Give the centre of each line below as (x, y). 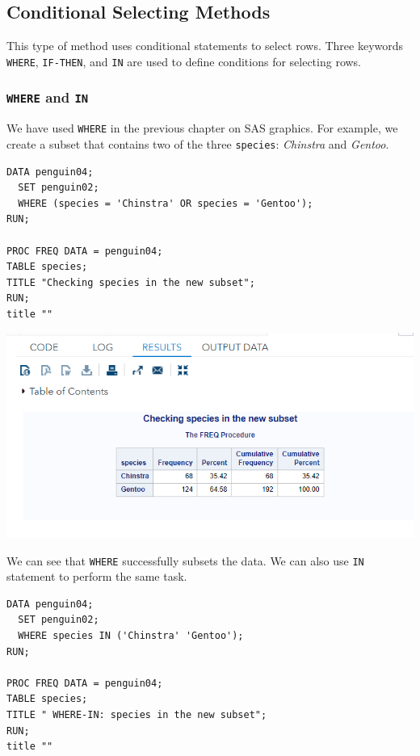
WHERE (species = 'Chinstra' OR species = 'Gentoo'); (166, 203)
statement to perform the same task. (97, 576)
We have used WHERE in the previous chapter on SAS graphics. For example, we (202, 128)
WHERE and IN (48, 97)
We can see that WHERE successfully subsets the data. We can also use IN (185, 560)
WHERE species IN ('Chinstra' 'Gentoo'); (131, 635)
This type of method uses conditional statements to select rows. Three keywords (205, 46)
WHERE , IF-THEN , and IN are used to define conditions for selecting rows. (184, 61)
